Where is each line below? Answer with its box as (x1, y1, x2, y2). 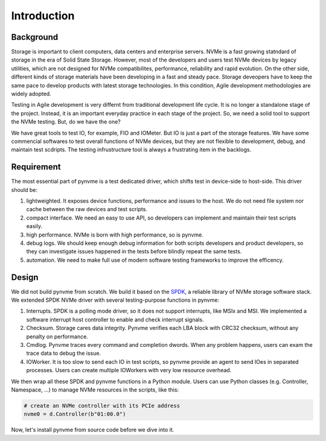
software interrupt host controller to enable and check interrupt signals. (26, 316, 205, 323)
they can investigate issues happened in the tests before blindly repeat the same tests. (26, 248, 242, 255)
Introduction (11, 9, 75, 22)
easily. (26, 223, 42, 230)
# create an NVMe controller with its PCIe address (24, 402, 181, 409)
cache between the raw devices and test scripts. (26, 206, 148, 213)
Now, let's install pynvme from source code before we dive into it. (11, 426, 174, 434)
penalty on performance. (26, 332, 89, 340)
